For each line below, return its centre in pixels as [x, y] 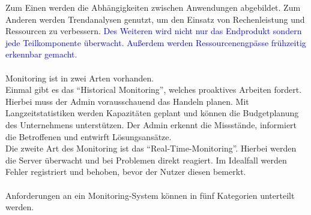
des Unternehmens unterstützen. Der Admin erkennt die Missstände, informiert [151, 124]
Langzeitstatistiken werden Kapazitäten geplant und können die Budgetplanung [152, 113]
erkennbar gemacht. [41, 54]
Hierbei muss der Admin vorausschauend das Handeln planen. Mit [127, 101]
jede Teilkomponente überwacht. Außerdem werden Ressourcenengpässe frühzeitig [156, 42]
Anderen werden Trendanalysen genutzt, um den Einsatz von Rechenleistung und [155, 19]
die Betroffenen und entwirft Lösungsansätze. [89, 136]
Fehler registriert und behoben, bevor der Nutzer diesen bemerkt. [126, 172]
